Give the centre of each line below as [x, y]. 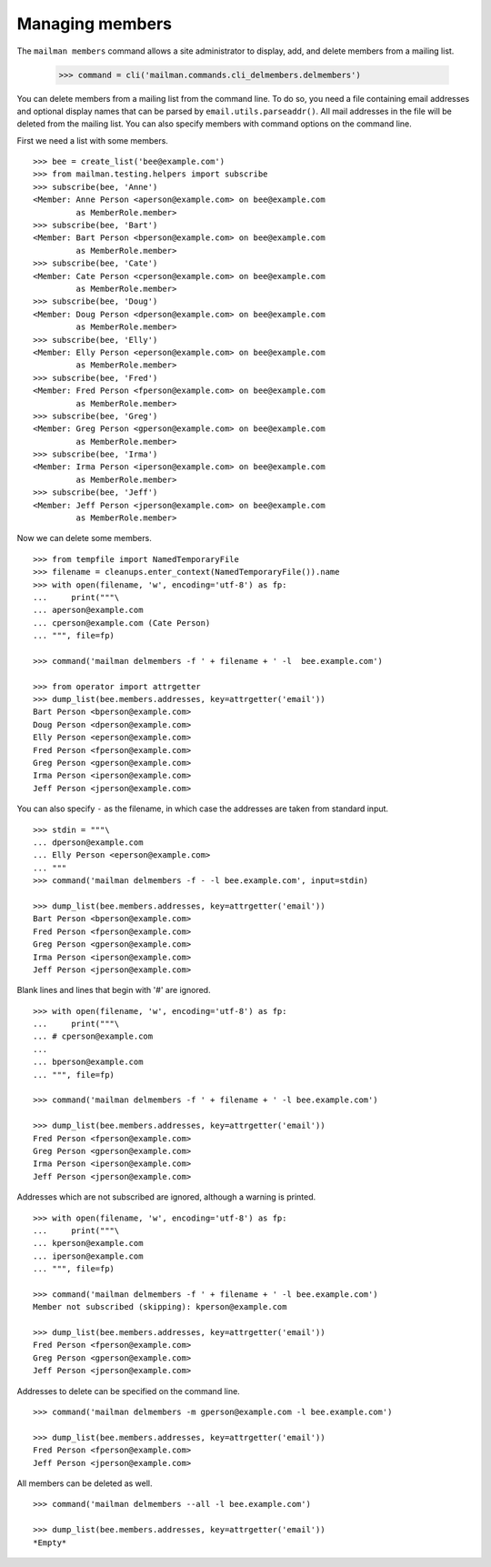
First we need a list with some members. [92, 140]
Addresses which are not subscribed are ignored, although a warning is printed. [166, 1197]
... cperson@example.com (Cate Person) [122, 623]
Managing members [95, 24]
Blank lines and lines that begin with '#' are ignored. [114, 990]
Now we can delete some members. [84, 538]
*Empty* [50, 1542]
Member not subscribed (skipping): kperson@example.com [160, 1307]
